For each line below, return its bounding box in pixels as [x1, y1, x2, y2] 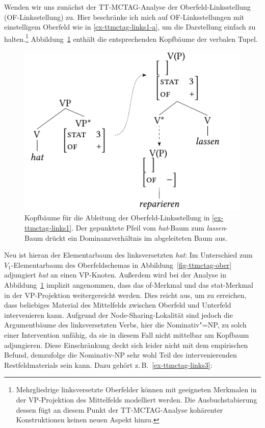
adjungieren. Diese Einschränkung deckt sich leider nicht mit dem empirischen [4, 339, 248, 350]
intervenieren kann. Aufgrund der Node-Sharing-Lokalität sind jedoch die [4, 309, 233, 320]
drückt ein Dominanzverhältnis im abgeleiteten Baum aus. [45, 232, 227, 243]
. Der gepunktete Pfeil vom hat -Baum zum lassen [71, 222, 226, 233]
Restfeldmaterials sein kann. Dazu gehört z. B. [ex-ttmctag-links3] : [4, 359, 213, 370]
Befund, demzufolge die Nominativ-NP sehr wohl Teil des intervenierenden [4, 349, 237, 360]
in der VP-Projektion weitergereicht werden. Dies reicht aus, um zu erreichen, [4, 289, 247, 300]
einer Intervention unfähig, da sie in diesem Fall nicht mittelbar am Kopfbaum [4, 329, 249, 340]
